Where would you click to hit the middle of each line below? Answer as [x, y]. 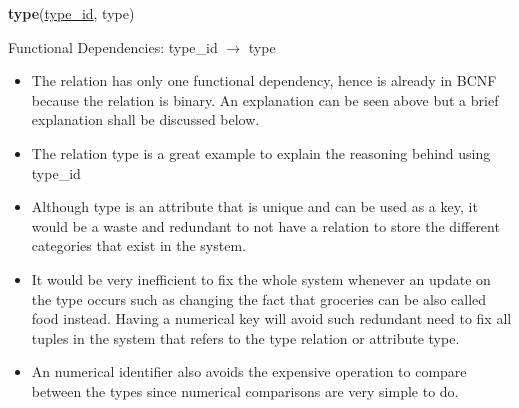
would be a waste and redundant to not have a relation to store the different [265, 225]
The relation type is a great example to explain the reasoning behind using [261, 152]
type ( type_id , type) [71, 13]
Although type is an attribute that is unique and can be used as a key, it [254, 206]
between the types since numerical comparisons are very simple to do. [245, 390]
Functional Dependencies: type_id [113, 46]
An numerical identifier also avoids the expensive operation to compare [249, 371]
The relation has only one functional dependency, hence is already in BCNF [264, 80]
